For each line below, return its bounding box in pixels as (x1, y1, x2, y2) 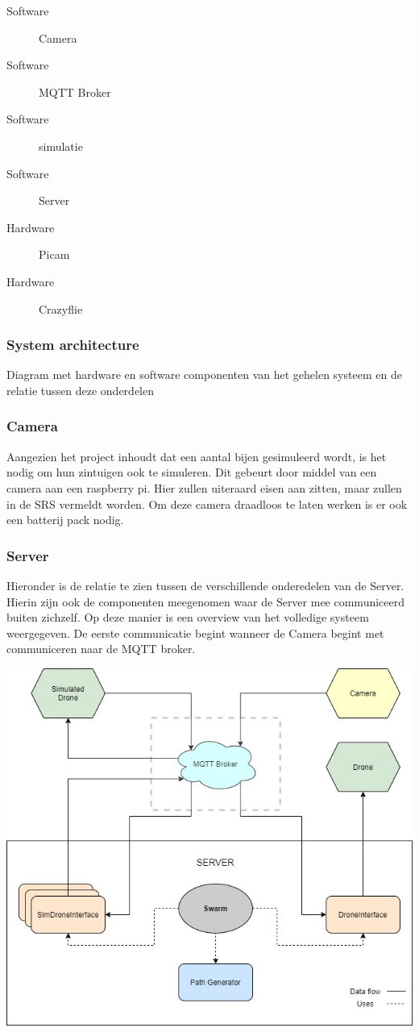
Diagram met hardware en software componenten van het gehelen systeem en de (6, 366, 402, 383)
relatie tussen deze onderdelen (6, 381, 154, 398)
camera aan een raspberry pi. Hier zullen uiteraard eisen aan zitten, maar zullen (6, 479, 402, 496)
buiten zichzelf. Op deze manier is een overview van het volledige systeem (6, 609, 369, 626)
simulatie (39, 137, 83, 154)
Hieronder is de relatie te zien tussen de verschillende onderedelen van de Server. (6, 576, 404, 593)
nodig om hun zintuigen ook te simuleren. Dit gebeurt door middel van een (6, 464, 377, 481)
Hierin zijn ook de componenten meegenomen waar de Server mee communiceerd (6, 593, 405, 610)
